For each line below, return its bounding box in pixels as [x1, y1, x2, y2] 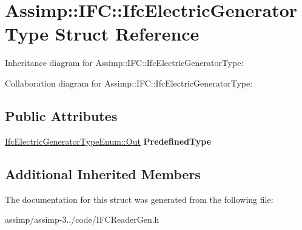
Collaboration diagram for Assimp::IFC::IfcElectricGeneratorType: [5, 76, 253, 89]
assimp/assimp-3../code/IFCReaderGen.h [5, 213, 159, 226]
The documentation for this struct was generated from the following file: [5, 192, 273, 205]
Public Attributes [5, 106, 118, 125]
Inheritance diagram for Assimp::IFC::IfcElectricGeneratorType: [5, 56, 244, 69]
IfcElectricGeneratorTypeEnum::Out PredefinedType [5, 134, 212, 147]
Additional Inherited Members [5, 164, 201, 183]
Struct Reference [55, 21, 200, 46]
